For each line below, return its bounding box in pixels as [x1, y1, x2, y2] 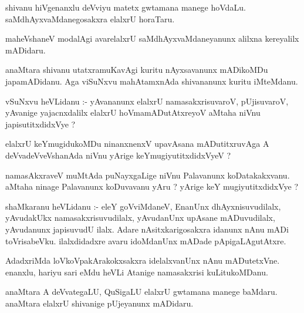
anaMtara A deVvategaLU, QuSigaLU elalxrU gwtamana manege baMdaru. [5, 285, 278, 298]
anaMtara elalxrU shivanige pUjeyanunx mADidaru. [5, 297, 194, 309]
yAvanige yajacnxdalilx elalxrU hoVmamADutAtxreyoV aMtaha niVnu [5, 106, 261, 119]
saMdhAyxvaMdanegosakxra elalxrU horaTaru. [5, 12, 175, 25]
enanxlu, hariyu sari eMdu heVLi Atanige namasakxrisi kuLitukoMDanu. [5, 265, 268, 278]
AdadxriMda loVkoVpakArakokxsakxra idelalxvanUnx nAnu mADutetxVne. [5, 254, 280, 267]
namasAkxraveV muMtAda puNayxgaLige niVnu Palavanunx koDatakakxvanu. [5, 169, 290, 181]
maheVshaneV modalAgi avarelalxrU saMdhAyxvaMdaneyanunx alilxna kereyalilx [5, 32, 299, 45]
